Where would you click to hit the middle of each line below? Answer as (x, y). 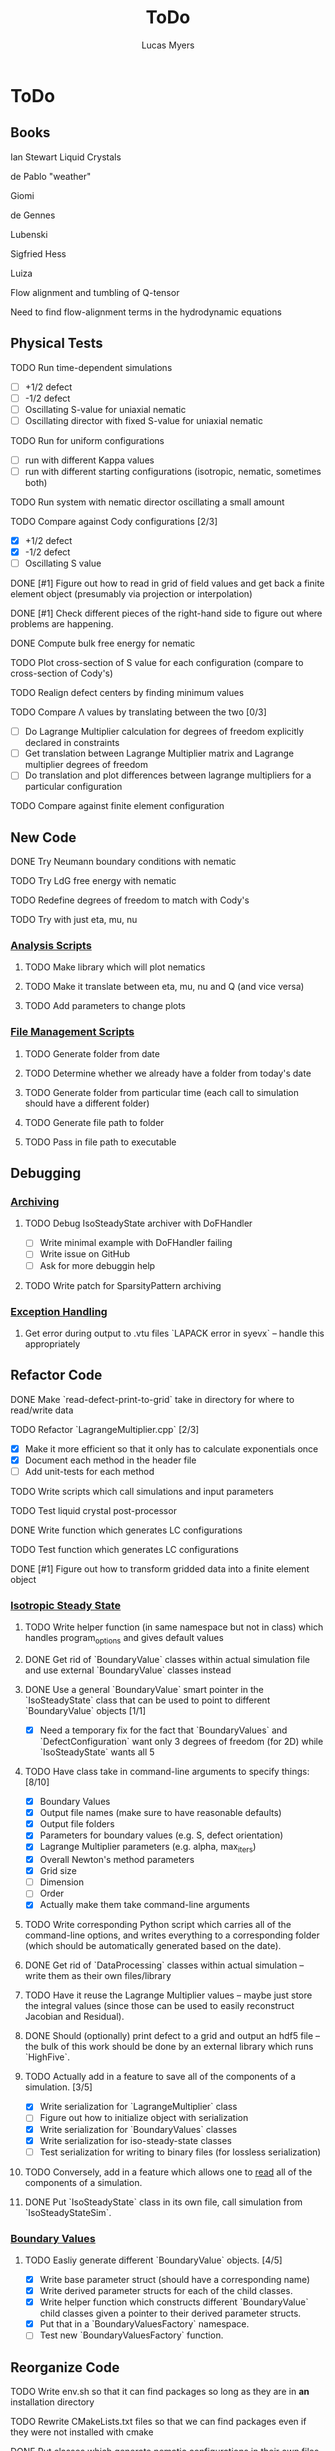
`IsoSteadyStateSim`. (68, 2212)
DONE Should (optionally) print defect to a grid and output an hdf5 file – (172, 2036)
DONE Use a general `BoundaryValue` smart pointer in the (144, 1689)
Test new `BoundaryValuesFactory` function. (131, 2335)
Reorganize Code (65, 2367)
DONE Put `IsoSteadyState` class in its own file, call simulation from (163, 2202)
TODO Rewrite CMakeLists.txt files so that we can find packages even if (158, 2422)
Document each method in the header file (110, 1460)
